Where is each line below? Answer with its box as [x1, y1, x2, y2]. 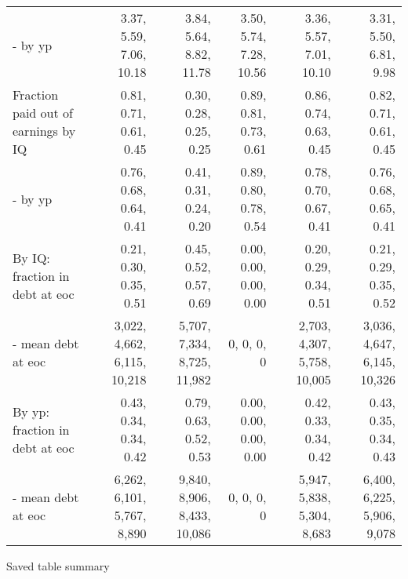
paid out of [13, 104, 73, 122]
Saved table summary [6, 558, 110, 574]
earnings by [13, 122, 76, 140]
